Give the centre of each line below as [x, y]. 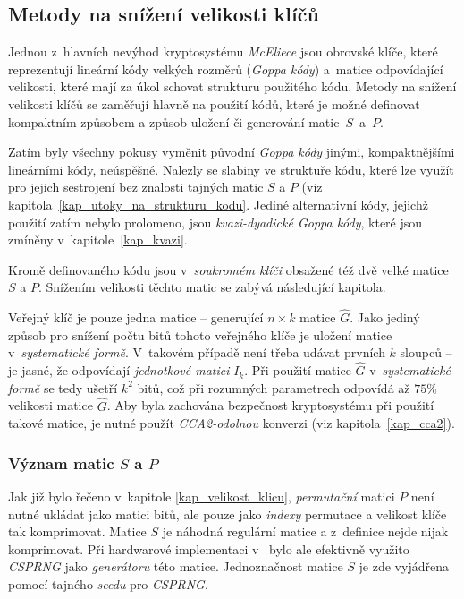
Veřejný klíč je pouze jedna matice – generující [136, 317]
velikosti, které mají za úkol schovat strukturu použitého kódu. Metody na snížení [232, 86]
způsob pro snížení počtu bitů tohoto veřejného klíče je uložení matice [200, 334]
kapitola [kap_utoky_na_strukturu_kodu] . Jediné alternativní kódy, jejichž [218, 204]
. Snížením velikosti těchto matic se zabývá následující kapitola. [212, 287]
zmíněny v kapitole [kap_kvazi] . [98, 240]
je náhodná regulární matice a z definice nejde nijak [305, 531]
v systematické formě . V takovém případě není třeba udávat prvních [197, 352]
